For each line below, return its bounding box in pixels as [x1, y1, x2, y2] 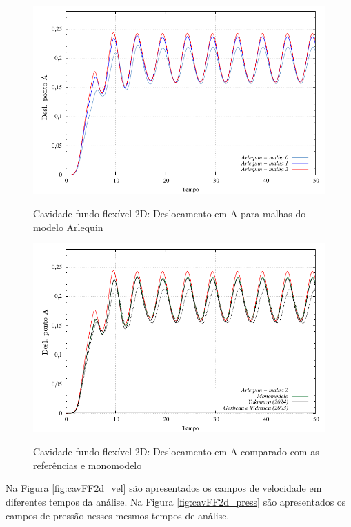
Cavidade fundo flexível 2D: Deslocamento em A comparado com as [33, 444, 319, 459]
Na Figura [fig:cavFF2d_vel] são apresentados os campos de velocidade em [6, 481, 322, 495]
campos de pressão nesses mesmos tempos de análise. [6, 508, 230, 522]
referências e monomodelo [33, 457, 142, 472]
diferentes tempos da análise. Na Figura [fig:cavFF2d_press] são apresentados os [6, 494, 346, 508]
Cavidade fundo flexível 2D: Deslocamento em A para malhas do [33, 206, 306, 220]
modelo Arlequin [33, 219, 103, 234]
